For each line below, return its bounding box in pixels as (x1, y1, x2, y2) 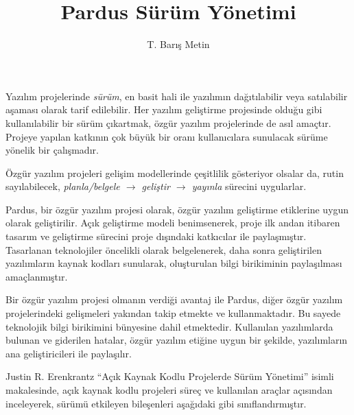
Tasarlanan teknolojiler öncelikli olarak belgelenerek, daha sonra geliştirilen (5, 242, 322, 257)
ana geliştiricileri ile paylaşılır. (5, 346, 132, 360)
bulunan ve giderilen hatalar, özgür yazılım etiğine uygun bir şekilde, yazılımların (5, 333, 348, 347)
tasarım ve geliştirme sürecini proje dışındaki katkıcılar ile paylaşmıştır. (5, 229, 307, 244)
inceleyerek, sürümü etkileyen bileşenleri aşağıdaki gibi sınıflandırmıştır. (5, 396, 307, 410)
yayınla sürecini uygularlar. (191, 179, 307, 193)
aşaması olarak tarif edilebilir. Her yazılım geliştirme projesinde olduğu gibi (5, 102, 322, 117)
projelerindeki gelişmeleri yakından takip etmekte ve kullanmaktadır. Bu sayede (5, 306, 341, 320)
